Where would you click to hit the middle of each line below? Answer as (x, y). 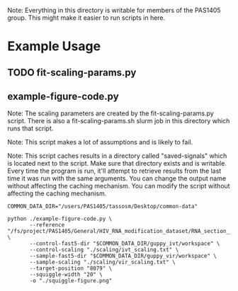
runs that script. (30, 129)
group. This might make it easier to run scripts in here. (86, 18)
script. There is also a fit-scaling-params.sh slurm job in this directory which (119, 121)
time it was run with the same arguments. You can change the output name (117, 178)
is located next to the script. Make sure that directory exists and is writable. (117, 164)
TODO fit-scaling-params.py (72, 73)
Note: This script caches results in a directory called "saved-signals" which (117, 156)
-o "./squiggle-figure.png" (71, 281)
